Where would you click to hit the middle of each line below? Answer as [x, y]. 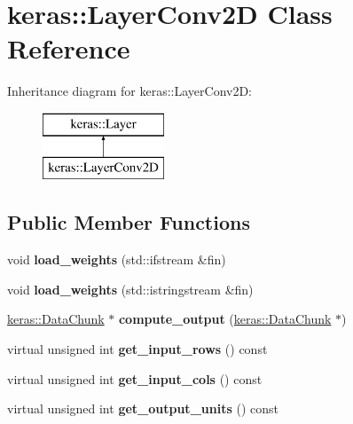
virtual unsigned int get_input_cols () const [135, 378]
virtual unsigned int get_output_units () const [143, 408]
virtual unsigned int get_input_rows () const [137, 349]
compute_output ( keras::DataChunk [225, 319]
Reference [69, 48]
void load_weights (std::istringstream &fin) [130, 289]
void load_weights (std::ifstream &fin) [117, 259]
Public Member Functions [129, 222]
